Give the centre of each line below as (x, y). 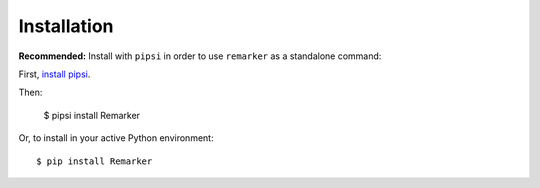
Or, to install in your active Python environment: (116, 138)
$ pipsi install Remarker (91, 115)
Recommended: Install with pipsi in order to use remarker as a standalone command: (200, 56)
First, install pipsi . (54, 74)
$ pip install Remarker (94, 161)
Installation (66, 26)
